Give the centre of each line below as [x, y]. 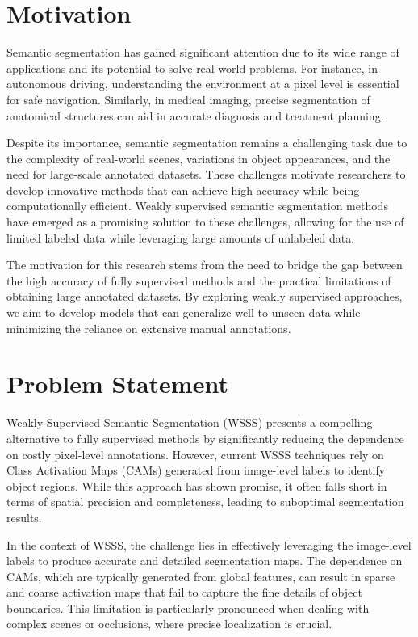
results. [24, 517]
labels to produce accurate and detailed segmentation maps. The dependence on [205, 561]
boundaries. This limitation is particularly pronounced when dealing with [188, 607]
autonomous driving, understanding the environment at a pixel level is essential [203, 84]
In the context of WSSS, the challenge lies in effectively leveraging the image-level [209, 544]
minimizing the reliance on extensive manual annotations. [149, 328]
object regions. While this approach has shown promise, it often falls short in [197, 485]
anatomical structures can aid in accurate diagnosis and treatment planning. [195, 115]
